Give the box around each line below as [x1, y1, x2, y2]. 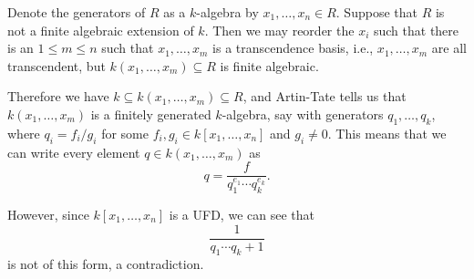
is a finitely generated [90, 104, 211, 123]
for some [101, 123, 149, 142]
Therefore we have [7, 87, 109, 106]
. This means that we [327, 123, 447, 142]
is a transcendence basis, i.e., [212, 38, 374, 57]
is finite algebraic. [220, 56, 319, 75]
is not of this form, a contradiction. [7, 254, 204, 274]
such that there [373, 20, 459, 39]
